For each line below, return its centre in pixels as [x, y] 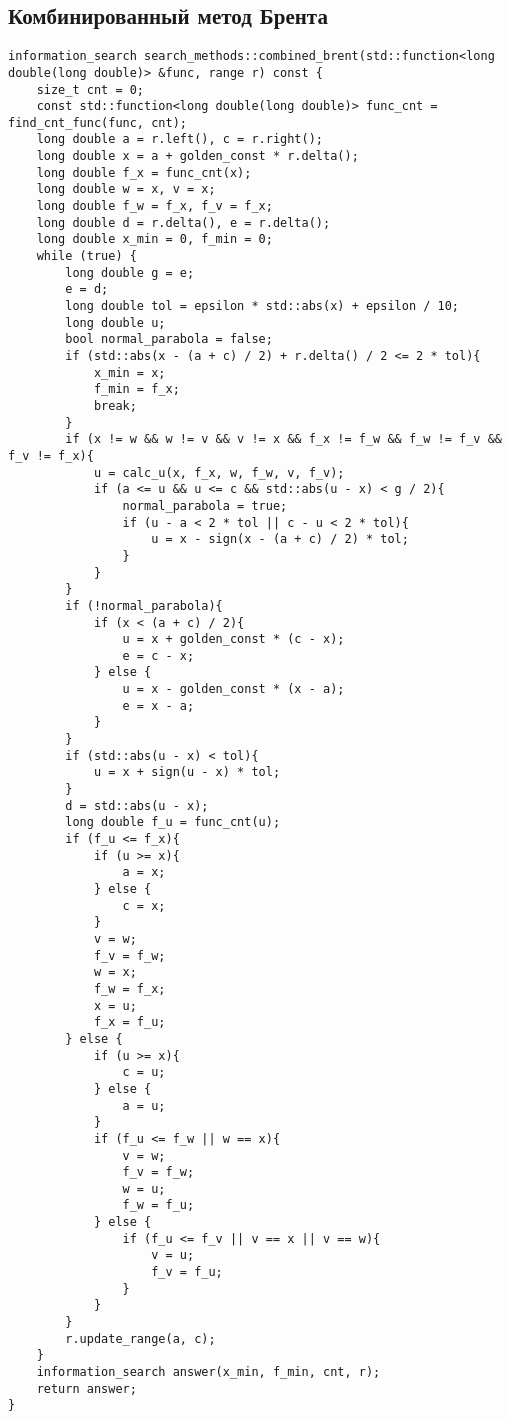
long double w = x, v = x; [126, 189]
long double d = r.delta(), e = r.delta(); [183, 222]
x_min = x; [129, 372]
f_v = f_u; [187, 1272]
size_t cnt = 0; [90, 89]
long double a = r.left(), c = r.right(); [179, 139]
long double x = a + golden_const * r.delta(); [197, 156]
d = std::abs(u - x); [137, 805]
